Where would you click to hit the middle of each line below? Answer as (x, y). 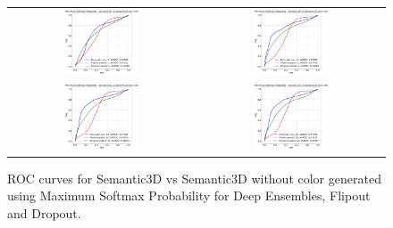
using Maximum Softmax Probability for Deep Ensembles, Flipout (189, 195)
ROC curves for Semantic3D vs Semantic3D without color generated (194, 178)
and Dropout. (44, 213)
